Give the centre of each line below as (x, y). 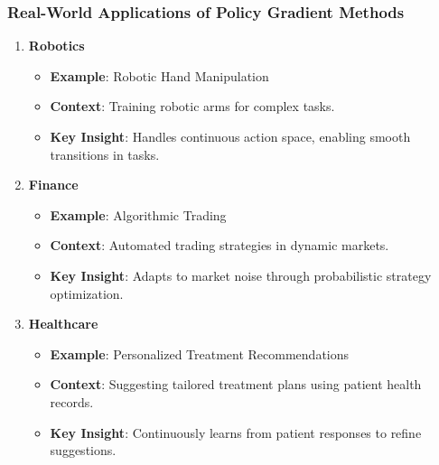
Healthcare (63, 324)
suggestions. (83, 450)
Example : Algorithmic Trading (138, 214)
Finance (53, 185)
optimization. (87, 293)
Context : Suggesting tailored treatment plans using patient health (236, 384)
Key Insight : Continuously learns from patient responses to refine (236, 432)
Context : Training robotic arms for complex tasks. (192, 106)
